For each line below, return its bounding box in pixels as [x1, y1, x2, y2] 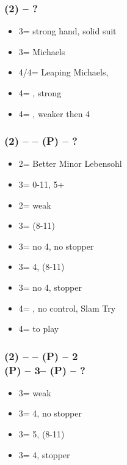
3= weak [18, 386, 51, 399]
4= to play [18, 322, 59, 335]
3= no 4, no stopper [18, 239, 94, 252]
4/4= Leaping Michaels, [18, 66, 109, 79]
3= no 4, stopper [18, 280, 82, 293]
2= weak [18, 198, 51, 211]
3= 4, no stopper [18, 407, 82, 420]
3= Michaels [18, 45, 65, 58]
